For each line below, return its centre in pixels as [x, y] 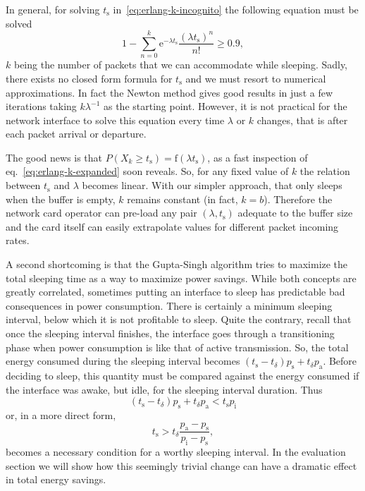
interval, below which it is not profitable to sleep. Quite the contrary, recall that [179, 319]
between [23, 185]
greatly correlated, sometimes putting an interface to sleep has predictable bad [175, 292]
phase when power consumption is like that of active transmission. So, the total [177, 347]
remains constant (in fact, [182, 199]
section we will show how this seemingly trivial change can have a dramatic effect [181, 465]
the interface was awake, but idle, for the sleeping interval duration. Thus [164, 389]
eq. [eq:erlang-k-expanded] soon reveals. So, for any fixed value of [147, 171]
